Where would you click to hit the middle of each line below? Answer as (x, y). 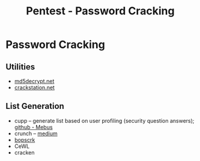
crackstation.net (35, 87)
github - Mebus (33, 127)
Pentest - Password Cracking (100, 11)
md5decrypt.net (34, 81)
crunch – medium (36, 133)
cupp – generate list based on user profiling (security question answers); (104, 120)
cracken (24, 152)
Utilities (20, 67)
